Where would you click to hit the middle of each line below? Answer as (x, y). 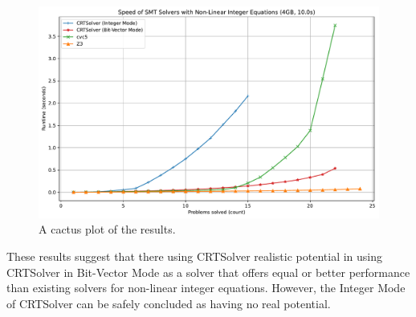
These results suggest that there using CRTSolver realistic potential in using (195, 256)
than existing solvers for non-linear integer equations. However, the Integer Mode (206, 288)
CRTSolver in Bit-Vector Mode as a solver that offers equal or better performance (208, 272)
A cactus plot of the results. (107, 229)
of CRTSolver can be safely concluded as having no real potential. (169, 303)
